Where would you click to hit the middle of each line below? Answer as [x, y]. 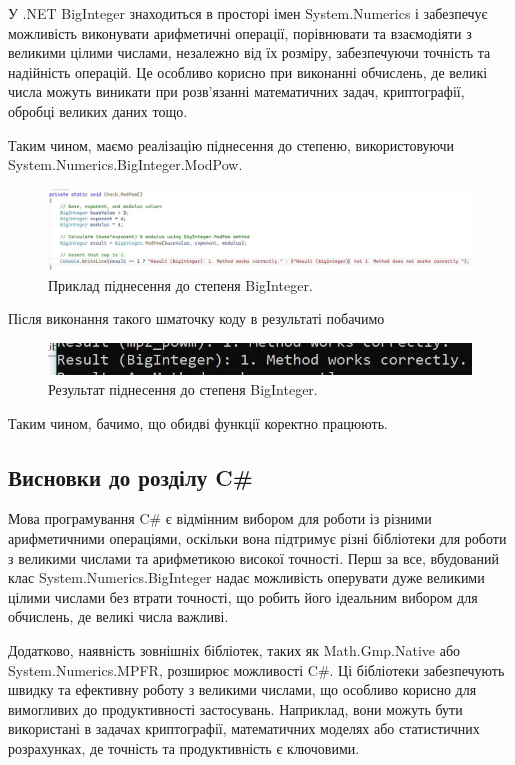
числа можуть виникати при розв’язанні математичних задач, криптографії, [236, 91]
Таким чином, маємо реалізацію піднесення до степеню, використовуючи [231, 144]
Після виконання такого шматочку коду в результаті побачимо [196, 318]
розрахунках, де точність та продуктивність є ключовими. [184, 747]
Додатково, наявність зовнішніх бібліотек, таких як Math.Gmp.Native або [234, 649]
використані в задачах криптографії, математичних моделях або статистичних [244, 728]
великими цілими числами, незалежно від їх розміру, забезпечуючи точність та [249, 52]
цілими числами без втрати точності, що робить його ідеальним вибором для [243, 596]
